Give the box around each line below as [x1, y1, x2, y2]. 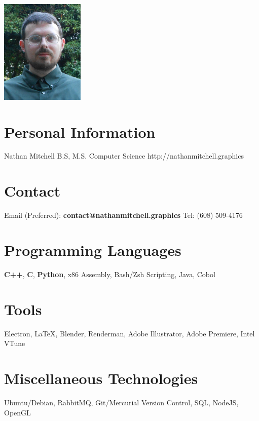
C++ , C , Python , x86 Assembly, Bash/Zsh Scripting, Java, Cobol [4, 269, 215, 279]
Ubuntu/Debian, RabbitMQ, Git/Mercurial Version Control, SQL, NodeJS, [4, 397, 239, 407]
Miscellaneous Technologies [4, 367, 198, 388]
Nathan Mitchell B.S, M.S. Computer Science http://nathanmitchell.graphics [4, 150, 244, 161]
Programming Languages [4, 239, 181, 260]
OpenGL [4, 407, 31, 417]
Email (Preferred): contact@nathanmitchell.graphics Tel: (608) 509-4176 [4, 210, 243, 220]
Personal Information [4, 121, 156, 142]
